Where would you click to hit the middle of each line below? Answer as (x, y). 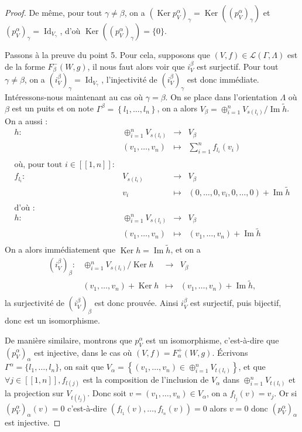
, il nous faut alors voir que (136, 66)
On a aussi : (26, 121)
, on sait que (82, 367)
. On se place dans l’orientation (221, 96)
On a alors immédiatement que (60, 249)
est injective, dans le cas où (83, 352)
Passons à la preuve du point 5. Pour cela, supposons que (107, 55)
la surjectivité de (35, 303)
